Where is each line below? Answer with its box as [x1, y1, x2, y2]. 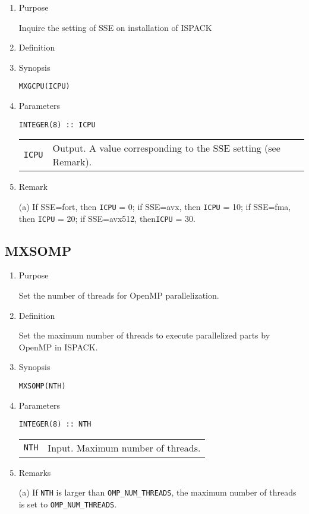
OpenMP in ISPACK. [18, 340, 98, 353]
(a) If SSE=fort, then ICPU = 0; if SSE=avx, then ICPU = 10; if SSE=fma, [18, 200, 291, 212]
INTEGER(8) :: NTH [18, 420, 92, 429]
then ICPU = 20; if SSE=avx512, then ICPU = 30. [18, 212, 196, 224]
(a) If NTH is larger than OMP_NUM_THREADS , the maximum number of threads [18, 486, 297, 499]
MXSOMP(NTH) [18, 381, 66, 390]
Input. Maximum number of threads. [48, 440, 201, 455]
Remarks [18, 466, 51, 478]
